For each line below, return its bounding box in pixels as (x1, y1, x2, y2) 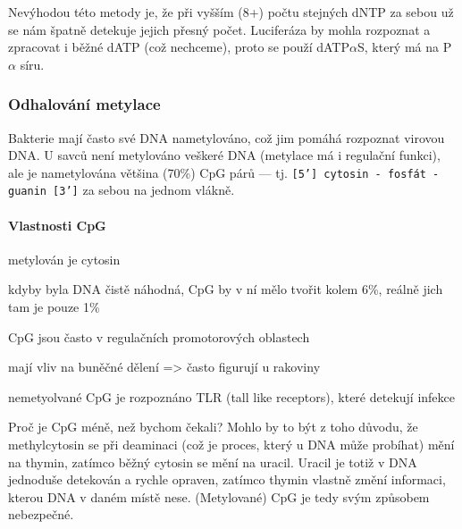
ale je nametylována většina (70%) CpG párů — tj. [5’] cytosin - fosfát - (8, 163, 440, 181)
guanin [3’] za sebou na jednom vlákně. (8, 181, 235, 199)
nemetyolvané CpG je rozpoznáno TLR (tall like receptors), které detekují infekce (8, 387, 456, 406)
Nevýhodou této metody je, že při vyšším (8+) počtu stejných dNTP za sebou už (8, 3, 454, 21)
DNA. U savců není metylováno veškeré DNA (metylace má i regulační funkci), (8, 146, 441, 164)
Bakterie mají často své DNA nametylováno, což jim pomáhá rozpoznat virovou (8, 128, 445, 147)
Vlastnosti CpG (8, 215, 106, 234)
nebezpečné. (8, 505, 74, 524)
